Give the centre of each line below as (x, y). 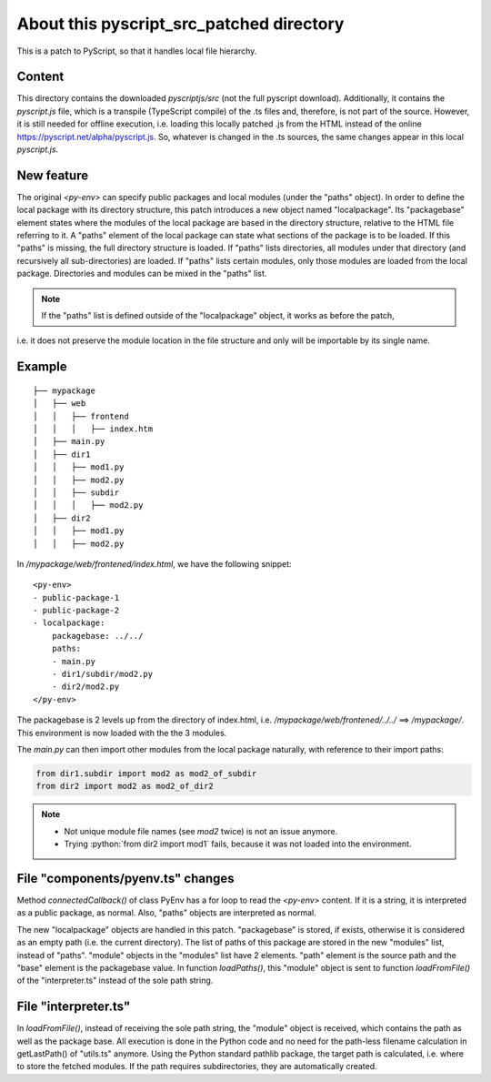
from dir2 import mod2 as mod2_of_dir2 (125, 786)
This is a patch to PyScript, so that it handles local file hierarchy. (137, 51)
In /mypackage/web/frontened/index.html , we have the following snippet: (154, 563)
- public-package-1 (76, 597)
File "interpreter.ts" (74, 1007)
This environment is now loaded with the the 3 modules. (122, 733)
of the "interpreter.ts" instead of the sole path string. (115, 981)
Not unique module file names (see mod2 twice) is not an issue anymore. (201, 831)
